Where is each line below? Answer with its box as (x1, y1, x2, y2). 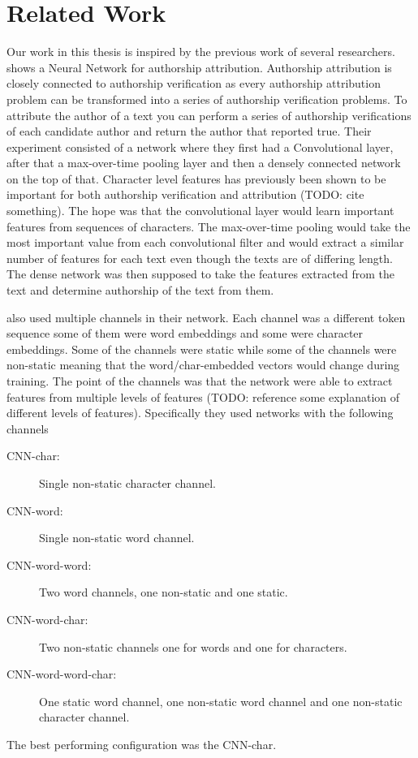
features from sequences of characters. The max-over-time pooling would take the (6, 217, 411, 235)
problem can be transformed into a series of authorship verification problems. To (6, 90, 407, 107)
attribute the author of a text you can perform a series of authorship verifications (6, 106, 412, 123)
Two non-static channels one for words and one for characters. (39, 638, 347, 655)
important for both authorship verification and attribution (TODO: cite (6, 186, 364, 203)
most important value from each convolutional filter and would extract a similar (6, 234, 404, 251)
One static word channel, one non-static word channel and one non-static (39, 692, 403, 709)
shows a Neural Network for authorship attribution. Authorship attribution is (6, 58, 392, 75)
